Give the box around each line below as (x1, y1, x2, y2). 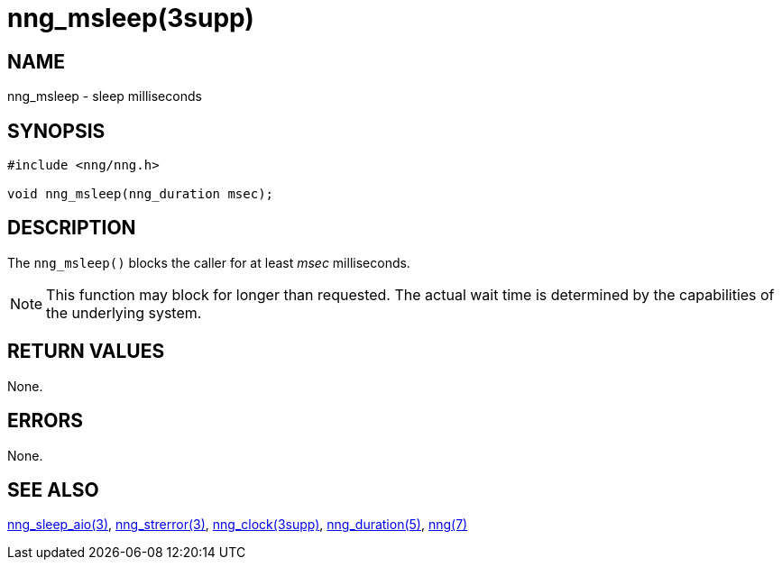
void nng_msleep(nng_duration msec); (7, 187, 274, 202)
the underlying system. (46, 303, 202, 322)
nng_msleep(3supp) (7, 3, 254, 33)
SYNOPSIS (7, 119, 106, 142)
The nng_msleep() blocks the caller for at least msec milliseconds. (7, 254, 410, 270)
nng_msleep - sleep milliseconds (7, 88, 202, 105)
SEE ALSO (7, 478, 99, 501)
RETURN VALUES (7, 340, 165, 363)
